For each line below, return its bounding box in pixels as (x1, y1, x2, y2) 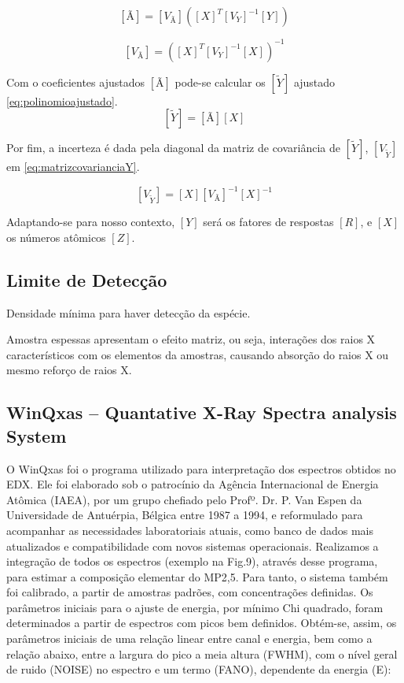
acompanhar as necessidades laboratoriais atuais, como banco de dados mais (6, 522, 373, 538)
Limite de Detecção (6, 267, 167, 291)
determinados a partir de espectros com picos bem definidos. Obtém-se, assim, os (6, 614, 397, 631)
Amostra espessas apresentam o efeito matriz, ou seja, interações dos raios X (6, 331, 376, 347)
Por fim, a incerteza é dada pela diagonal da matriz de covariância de (6, 139, 340, 156)
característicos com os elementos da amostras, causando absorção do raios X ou (6, 346, 389, 362)
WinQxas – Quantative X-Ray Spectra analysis (6, 400, 397, 425)
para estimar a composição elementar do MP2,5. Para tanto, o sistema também (6, 568, 388, 585)
